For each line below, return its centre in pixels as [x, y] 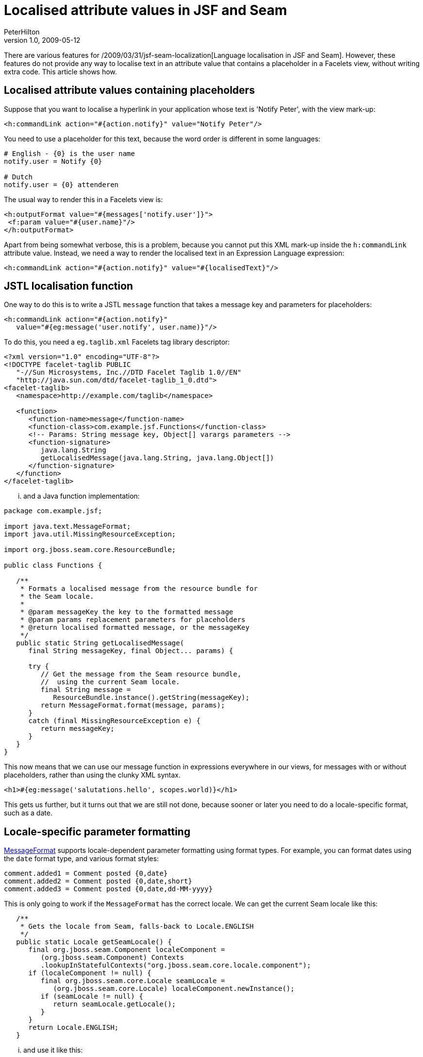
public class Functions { [53, 565]
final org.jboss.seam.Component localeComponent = [127, 950]
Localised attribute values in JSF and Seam [146, 10]
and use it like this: [53, 1050]
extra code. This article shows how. [60, 71]
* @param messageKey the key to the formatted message [127, 612]
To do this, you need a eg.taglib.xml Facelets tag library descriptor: [117, 342]
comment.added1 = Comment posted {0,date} [86, 874]
